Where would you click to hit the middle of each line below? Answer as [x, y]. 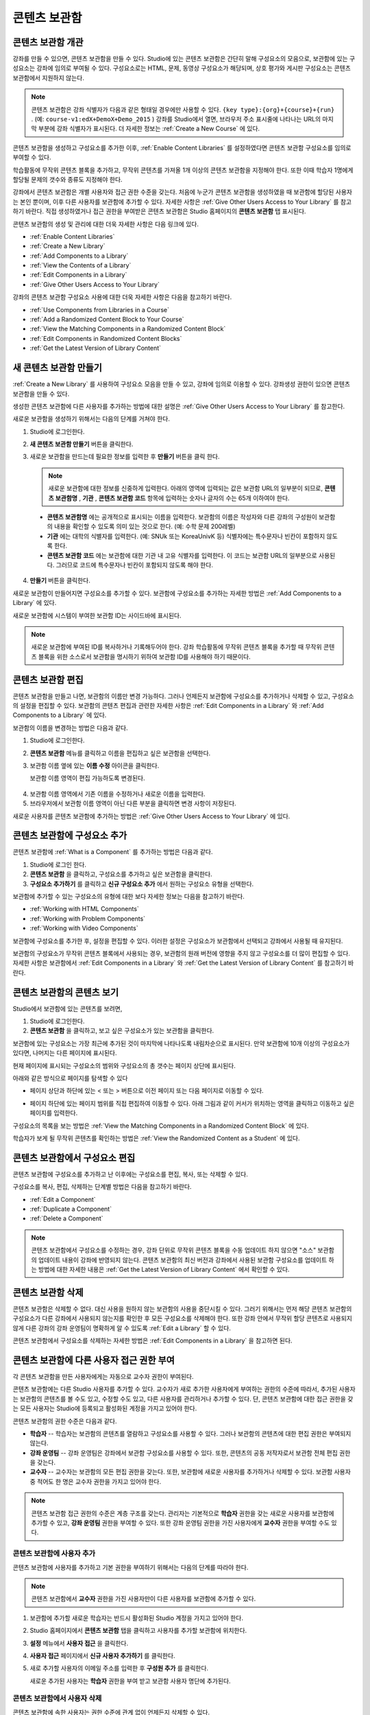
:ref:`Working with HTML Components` [85, 909]
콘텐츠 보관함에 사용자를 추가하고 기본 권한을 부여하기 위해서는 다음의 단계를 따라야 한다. [131, 1567]
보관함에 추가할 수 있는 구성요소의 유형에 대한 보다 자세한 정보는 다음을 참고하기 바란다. [128, 896]
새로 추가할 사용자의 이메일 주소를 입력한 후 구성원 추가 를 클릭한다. [119, 1668]
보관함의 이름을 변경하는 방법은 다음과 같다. [70, 728]
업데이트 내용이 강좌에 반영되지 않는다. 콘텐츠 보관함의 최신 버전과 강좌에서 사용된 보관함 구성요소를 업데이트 [183, 1259]
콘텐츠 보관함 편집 [48, 679]
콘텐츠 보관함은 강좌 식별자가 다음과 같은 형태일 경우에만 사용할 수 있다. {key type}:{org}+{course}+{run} [183, 109]
